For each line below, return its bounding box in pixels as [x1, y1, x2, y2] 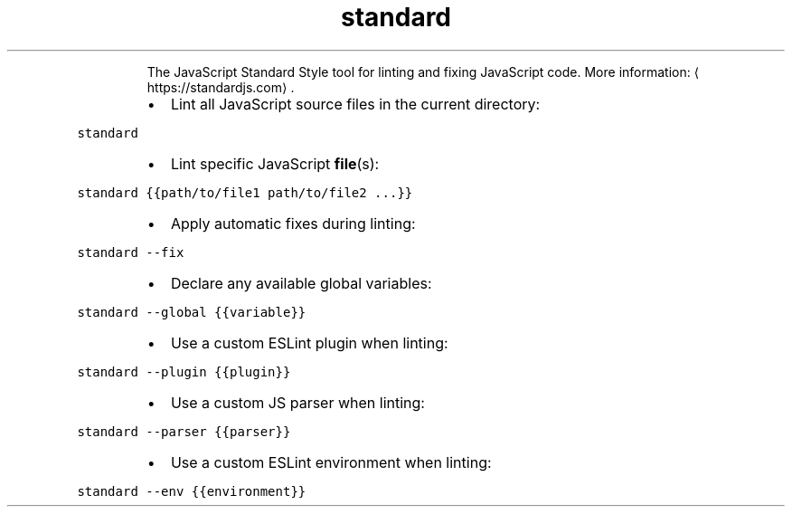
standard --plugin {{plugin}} [77, 364, 291, 379]
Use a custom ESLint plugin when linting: [170, 333, 448, 352]
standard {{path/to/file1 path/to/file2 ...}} [77, 185, 413, 200]
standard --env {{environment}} [77, 483, 306, 499]
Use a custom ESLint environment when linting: [170, 452, 492, 471]
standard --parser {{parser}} [77, 424, 291, 439]
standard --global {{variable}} [77, 304, 306, 319]
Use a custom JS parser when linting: [170, 393, 425, 412]
